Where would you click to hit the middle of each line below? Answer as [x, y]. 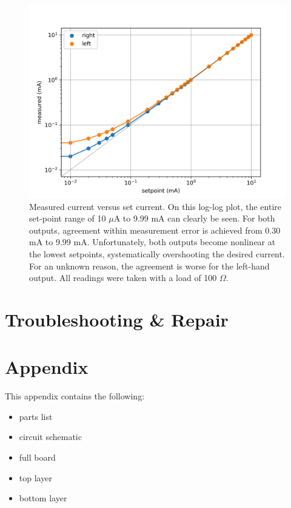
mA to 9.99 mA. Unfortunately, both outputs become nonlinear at [152, 242]
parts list [36, 416]
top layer [35, 477]
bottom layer [43, 498]
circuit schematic [50, 437]
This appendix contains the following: [75, 396]
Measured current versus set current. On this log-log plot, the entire [155, 206]
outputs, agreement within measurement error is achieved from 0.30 [155, 230]
